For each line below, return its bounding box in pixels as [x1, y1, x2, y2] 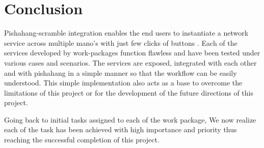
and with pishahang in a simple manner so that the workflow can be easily [4, 67, 237, 78]
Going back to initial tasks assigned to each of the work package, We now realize [4, 114, 256, 125]
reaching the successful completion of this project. [4, 134, 160, 145]
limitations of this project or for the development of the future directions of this [4, 87, 253, 98]
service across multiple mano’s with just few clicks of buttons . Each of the [4, 37, 237, 48]
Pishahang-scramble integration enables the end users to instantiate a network [4, 27, 249, 38]
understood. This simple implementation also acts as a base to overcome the [4, 77, 243, 88]
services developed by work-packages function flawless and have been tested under [4, 47, 260, 58]
